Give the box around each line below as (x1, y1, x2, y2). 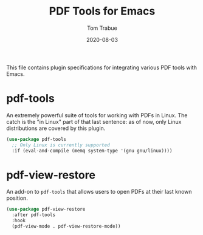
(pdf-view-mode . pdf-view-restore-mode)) (12, 223, 121, 230)
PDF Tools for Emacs (49, 4, 156, 18)
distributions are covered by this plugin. (6, 124, 106, 132)
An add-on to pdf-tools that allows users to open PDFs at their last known (6, 188, 193, 196)
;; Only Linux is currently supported (12, 141, 111, 148)
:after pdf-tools (12, 212, 56, 218)
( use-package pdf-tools (6, 136, 67, 142)
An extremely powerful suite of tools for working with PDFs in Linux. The (6, 111, 188, 119)
